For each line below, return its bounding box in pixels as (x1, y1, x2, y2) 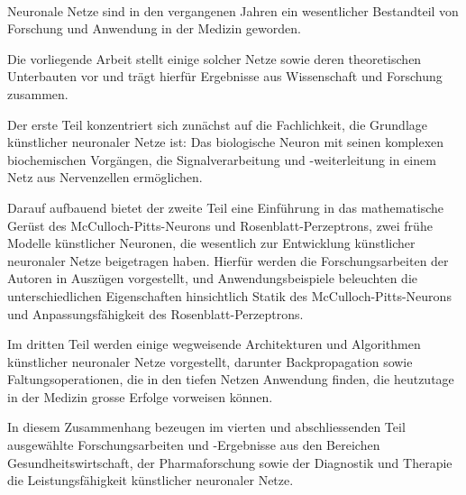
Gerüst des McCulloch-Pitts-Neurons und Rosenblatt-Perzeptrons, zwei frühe (7, 215, 433, 234)
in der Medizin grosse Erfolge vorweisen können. (7, 387, 273, 406)
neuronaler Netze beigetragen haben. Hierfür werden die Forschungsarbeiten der (7, 251, 449, 270)
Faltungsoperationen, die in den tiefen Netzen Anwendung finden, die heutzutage (7, 370, 454, 389)
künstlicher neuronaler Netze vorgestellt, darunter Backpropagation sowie (7, 352, 413, 371)
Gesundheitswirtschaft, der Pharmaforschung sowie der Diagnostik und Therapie (7, 453, 452, 472)
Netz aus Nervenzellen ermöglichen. (7, 168, 203, 187)
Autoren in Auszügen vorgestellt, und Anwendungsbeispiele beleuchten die (7, 269, 418, 288)
